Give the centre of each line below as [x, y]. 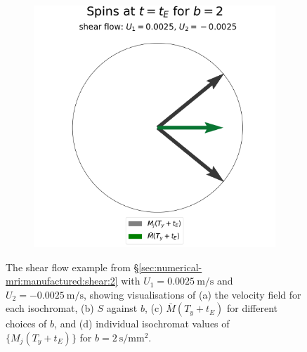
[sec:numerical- [170, 267]
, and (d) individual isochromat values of [142, 324]
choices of [26, 324]
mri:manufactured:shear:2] [62, 281]
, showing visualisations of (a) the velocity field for [192, 294]
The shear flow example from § [72, 267]
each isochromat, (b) [50, 308]
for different [253, 308]
